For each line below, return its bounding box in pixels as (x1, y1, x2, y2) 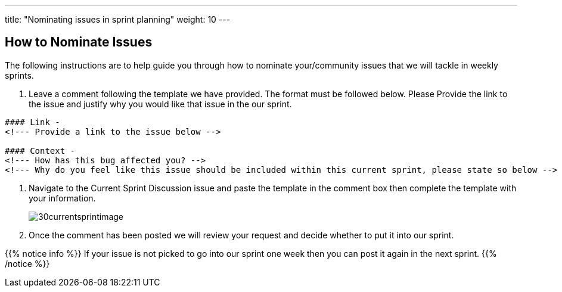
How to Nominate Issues (5, 35, 153, 50)
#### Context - (5, 145, 76, 156)
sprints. (5, 70, 34, 80)
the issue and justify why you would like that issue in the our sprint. (29, 98, 292, 109)
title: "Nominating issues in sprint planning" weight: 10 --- (5, 14, 231, 24)
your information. (29, 192, 96, 203)
